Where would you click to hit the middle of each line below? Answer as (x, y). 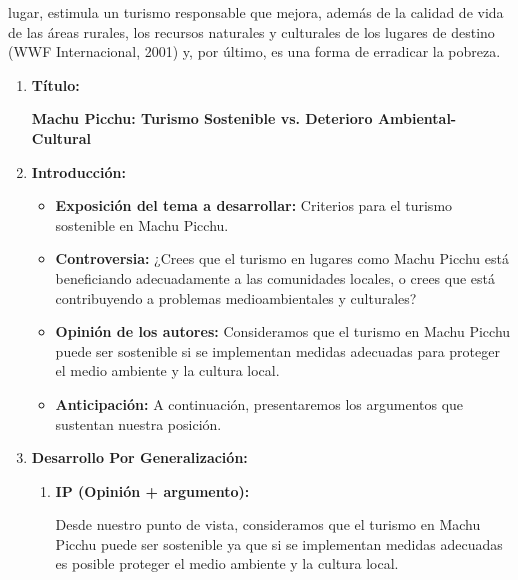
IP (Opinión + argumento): (152, 490)
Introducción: (78, 171)
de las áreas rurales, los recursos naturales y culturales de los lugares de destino (251, 31)
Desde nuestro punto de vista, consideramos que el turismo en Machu (268, 524)
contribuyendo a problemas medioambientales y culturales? (236, 297)
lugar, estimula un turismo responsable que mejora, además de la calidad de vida (256, 12)
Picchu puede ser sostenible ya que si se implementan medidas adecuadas (279, 543)
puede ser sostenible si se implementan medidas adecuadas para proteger (277, 350)
